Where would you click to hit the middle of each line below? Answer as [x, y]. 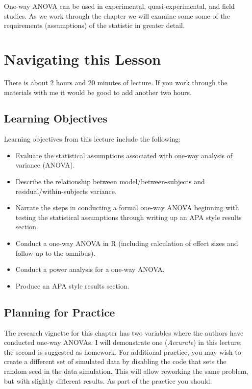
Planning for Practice [60, 312]
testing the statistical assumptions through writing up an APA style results [128, 217]
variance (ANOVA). [45, 165]
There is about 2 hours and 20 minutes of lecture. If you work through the [116, 82]
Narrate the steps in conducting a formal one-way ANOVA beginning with [127, 207]
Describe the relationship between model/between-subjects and [110, 182]
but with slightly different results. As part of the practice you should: [108, 380]
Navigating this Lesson [83, 59]
